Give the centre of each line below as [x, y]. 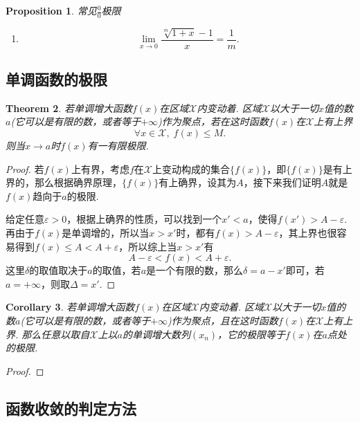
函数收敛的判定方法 [71, 408]
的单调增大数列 [156, 334]
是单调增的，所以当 [106, 233]
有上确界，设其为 [198, 182]
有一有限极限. [118, 146]
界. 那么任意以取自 [48, 334]
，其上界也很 [308, 233]
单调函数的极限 [56, 79]
